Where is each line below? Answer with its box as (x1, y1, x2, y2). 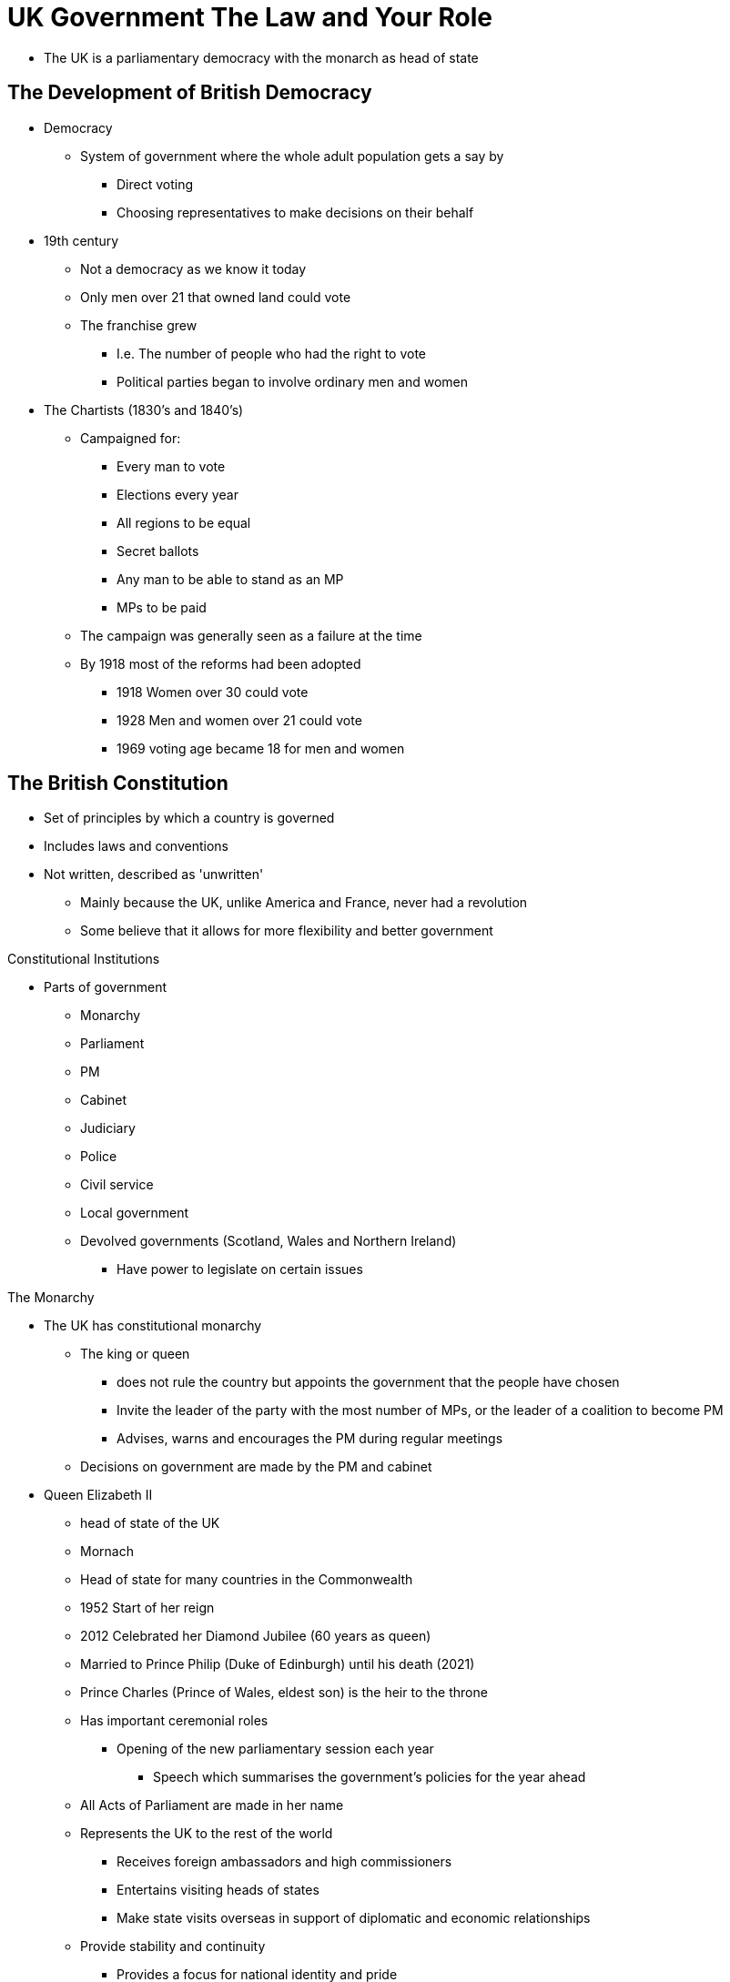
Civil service (80, 1177, 154, 1193)
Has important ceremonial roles (80, 1713, 269, 1729)
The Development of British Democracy (7, 81, 372, 105)
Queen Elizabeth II (44, 1487, 153, 1503)
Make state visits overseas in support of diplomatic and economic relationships (117, 1910, 591, 1926)
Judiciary (80, 1120, 136, 1137)
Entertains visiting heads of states (117, 1882, 319, 1898)
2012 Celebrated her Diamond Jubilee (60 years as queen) (80, 1628, 431, 1644)
